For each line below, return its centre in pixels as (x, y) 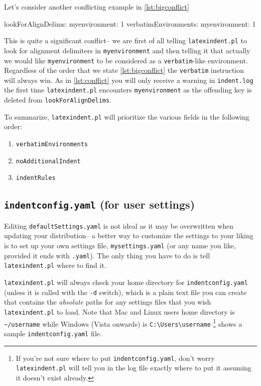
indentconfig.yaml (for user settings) (100, 204)
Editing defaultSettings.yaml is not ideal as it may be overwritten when (119, 225)
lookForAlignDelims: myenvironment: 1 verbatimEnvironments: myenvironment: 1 (130, 23)
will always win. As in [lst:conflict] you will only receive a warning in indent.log (129, 80)
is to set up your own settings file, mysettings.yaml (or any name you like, (120, 246)
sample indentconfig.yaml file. (53, 333)
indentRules (36, 178)
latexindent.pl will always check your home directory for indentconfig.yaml (126, 282)
